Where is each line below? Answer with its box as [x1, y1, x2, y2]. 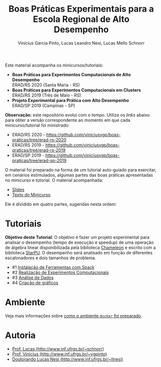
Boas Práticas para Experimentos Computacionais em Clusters [12, 87, 141, 93]
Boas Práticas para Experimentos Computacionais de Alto [12, 71, 131, 77]
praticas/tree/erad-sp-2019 [12, 157, 67, 163]
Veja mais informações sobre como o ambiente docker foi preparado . [5, 313, 143, 318]
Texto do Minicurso [12, 192, 51, 198]
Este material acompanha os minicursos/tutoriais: [5, 62, 103, 68]
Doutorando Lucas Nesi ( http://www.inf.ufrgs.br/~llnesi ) [12, 356, 123, 362]
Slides [12, 186, 25, 192]
